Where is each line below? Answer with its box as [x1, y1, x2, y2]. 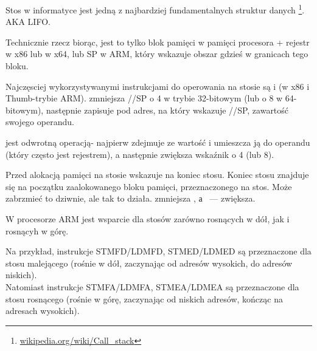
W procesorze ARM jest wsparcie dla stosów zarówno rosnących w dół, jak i [5, 212, 290, 225]
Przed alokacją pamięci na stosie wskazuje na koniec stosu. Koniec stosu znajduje [5, 168, 309, 181]
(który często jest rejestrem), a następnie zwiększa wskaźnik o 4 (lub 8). [5, 148, 274, 160]
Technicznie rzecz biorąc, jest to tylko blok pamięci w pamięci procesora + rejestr [5, 35, 310, 48]
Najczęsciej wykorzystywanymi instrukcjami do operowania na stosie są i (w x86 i [5, 80, 310, 92]
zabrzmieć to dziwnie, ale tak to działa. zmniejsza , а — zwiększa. [5, 192, 256, 205]
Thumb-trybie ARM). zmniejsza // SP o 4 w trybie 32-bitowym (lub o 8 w [5, 92, 283, 104]
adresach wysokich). [5, 304, 80, 317]
